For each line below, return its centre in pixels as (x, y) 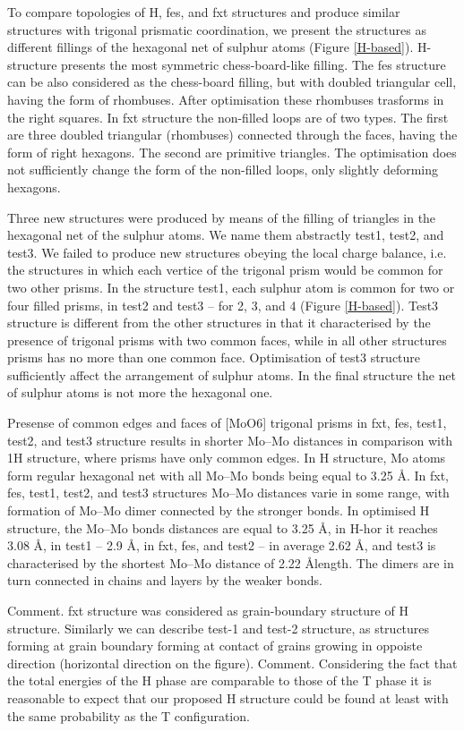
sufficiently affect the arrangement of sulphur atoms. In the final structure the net (232, 374)
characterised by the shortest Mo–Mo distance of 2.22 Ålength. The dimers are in (231, 562)
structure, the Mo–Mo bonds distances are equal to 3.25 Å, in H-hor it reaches (223, 527)
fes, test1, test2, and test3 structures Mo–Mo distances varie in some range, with (228, 493)
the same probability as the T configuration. (129, 715)
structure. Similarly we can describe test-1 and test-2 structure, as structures (219, 628)
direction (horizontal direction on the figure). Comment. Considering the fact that (232, 663)
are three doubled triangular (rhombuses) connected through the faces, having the (232, 135)
